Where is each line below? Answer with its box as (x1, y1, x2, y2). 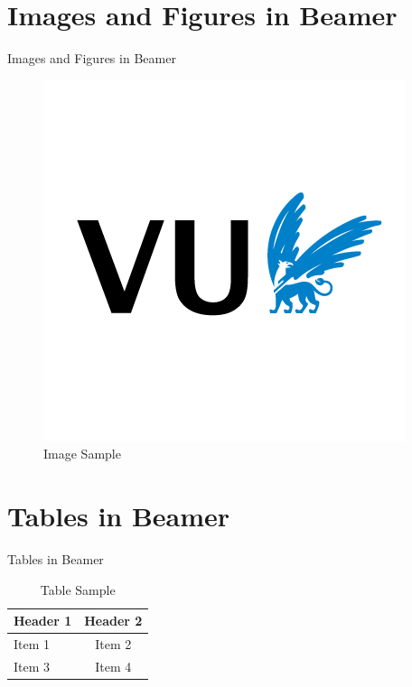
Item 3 (14, 656, 51, 675)
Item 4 (95, 656, 132, 675)
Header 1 (14, 611, 72, 630)
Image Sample (43, 444, 121, 463)
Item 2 (95, 635, 132, 654)
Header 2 (84, 611, 143, 630)
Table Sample (40, 580, 116, 599)
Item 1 (14, 635, 51, 654)
